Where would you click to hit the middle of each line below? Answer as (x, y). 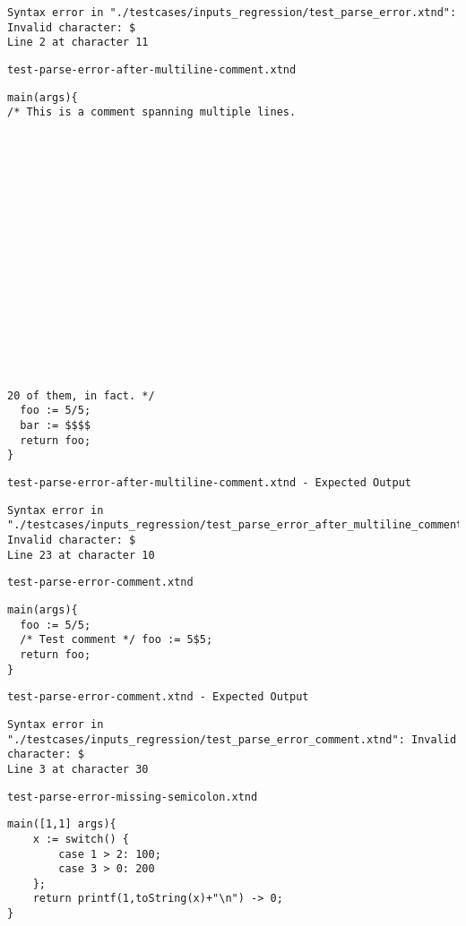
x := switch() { (81, 839)
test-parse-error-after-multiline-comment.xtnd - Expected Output (210, 483)
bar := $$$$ (56, 426)
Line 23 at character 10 (81, 555)
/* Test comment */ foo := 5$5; (116, 640)
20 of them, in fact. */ (81, 395)
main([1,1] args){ (62, 824)
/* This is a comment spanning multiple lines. (152, 112)
